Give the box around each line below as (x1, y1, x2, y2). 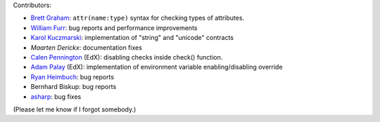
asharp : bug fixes (30, 92, 82, 101)
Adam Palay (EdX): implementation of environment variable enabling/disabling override (30, 63, 283, 72)
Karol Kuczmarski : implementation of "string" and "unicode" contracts (30, 34, 234, 42)
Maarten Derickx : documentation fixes (30, 43, 142, 52)
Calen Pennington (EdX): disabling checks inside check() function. (30, 53, 223, 61)
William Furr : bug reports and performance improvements (30, 23, 198, 32)
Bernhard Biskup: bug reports (30, 83, 117, 91)
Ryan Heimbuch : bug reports (30, 72, 115, 81)
